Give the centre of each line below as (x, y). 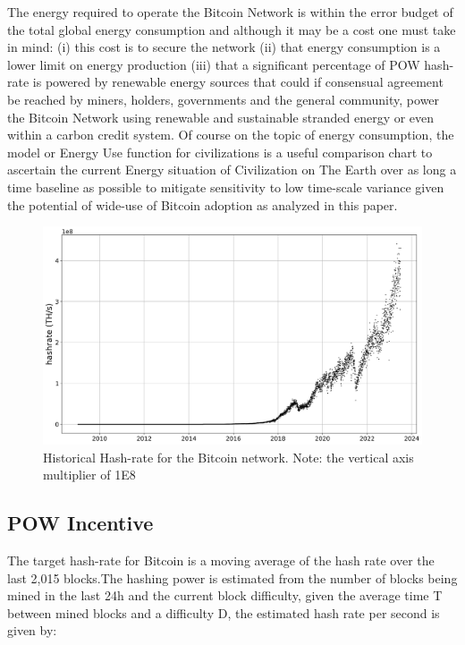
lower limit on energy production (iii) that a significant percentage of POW (214, 64)
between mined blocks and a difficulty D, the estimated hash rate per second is (224, 612)
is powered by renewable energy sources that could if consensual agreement (238, 82)
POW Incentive (80, 523)
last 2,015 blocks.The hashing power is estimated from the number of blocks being (232, 577)
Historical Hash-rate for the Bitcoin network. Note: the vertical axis (228, 457)
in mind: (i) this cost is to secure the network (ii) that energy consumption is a (224, 47)
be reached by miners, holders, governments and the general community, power (224, 99)
